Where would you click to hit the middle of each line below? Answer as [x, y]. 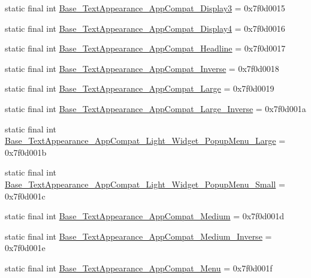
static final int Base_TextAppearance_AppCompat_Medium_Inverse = [138, 236]
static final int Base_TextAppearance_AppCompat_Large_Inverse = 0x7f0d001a [155, 108]
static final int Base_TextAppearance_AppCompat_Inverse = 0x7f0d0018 [142, 68]
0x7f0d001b [26, 152]
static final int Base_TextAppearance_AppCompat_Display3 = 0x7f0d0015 [145, 8]
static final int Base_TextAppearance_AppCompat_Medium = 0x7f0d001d [144, 216]
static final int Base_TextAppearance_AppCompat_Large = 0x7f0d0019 [140, 88]
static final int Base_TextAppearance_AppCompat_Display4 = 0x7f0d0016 [145, 28]
